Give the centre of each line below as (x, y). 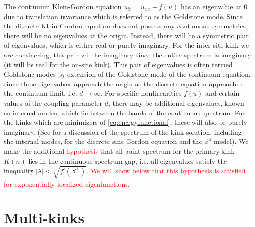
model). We (231, 141)
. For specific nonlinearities (141, 93)
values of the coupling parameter (53, 102)
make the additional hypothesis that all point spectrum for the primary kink (119, 151)
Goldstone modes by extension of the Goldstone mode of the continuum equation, (127, 74)
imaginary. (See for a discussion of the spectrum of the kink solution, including (123, 131)
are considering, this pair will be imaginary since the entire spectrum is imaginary (127, 54)
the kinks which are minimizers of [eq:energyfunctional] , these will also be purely (126, 122)
